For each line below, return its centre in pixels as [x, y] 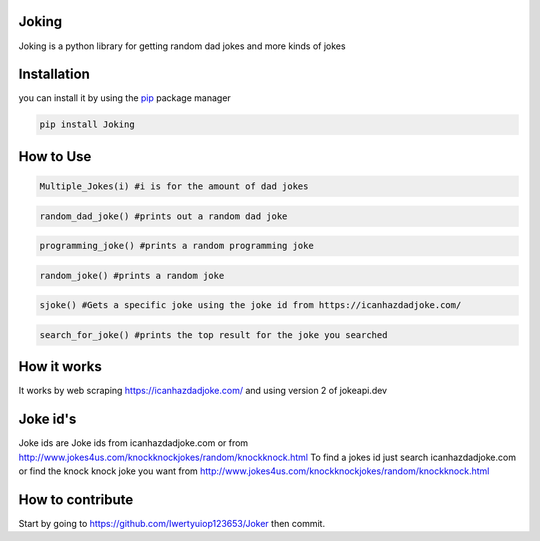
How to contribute [76, 499]
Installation [54, 74]
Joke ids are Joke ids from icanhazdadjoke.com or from [133, 443]
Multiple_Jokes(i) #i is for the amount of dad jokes [174, 186]
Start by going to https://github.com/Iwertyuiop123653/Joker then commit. [171, 523]
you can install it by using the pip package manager [125, 98]
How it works [60, 366]
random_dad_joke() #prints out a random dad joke [163, 216]
